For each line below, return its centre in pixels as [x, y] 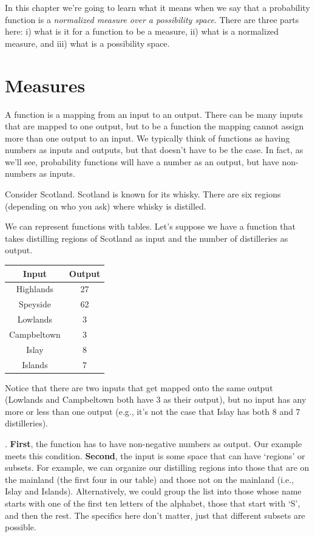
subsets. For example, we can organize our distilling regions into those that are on [157, 467]
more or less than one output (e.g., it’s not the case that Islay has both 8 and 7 [153, 411]
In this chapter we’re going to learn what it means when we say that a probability [157, 7]
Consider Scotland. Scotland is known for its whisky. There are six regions [143, 194]
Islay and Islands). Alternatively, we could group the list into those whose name [153, 491]
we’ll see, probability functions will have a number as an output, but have [142, 161]
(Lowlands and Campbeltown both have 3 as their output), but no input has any [156, 399]
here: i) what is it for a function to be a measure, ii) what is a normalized [142, 31]
